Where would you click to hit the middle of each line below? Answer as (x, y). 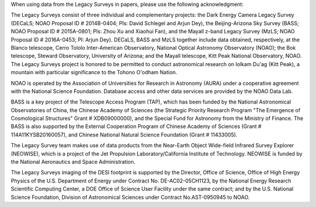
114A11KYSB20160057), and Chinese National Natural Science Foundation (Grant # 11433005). (124, 134)
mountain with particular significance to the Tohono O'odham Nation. (94, 73)
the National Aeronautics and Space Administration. (73, 162)
